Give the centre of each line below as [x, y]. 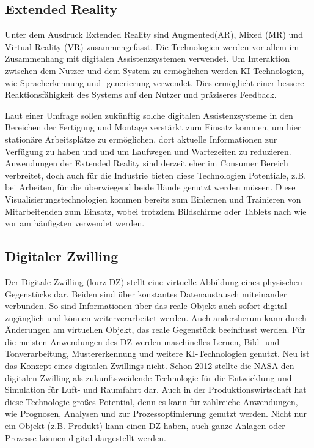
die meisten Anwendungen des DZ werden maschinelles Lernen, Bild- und [142, 341]
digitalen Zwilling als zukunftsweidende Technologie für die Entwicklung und [148, 377]
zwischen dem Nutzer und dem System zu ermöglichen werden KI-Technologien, [155, 70]
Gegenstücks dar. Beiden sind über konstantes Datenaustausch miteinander [146, 293]
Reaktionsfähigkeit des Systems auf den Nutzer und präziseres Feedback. [141, 95]
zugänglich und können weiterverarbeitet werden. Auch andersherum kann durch [156, 317]
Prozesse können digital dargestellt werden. [86, 437]
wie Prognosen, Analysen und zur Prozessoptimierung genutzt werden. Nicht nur [156, 413]
